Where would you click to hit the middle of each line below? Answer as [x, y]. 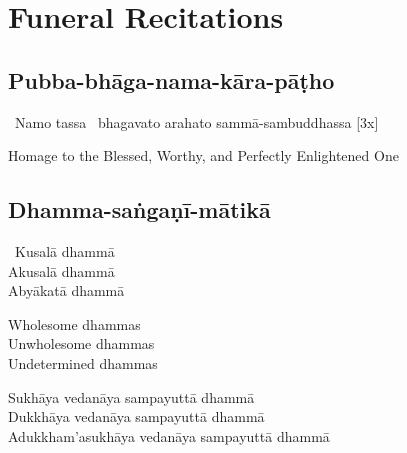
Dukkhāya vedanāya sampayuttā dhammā [136, 416]
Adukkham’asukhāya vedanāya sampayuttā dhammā [169, 435]
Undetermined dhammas [83, 362]
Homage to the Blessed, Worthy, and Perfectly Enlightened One [203, 155]
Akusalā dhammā [61, 270]
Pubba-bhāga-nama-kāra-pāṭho [171, 79]
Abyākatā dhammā [66, 290]
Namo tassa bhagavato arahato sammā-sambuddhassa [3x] [196, 121]
